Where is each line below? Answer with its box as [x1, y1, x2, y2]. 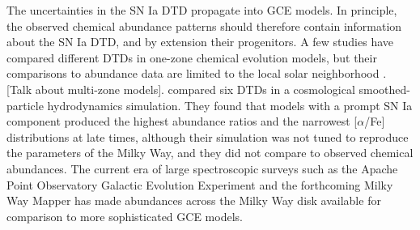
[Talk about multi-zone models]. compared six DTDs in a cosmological [6, 80, 355, 97]
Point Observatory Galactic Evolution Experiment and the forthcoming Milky [6, 176, 393, 193]
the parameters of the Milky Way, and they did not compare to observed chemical [6, 144, 414, 161]
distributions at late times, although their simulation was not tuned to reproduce [6, 128, 409, 145]
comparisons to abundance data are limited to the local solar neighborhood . [6, 65, 387, 82]
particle [6, 96, 44, 113]
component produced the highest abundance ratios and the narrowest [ [6, 113, 358, 130]
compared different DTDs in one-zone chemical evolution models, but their [6, 49, 377, 66]
